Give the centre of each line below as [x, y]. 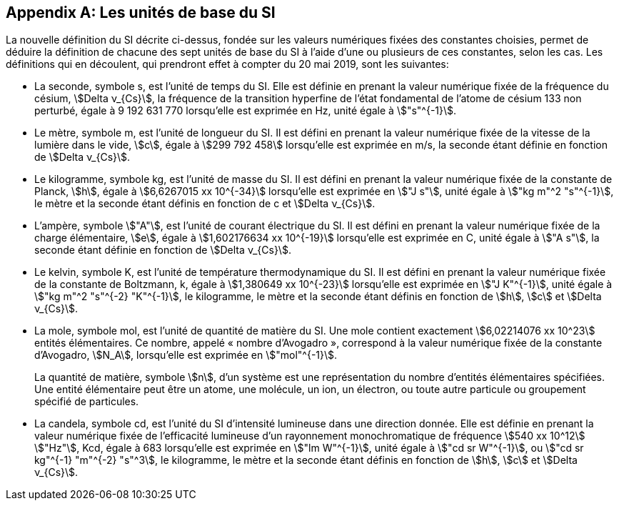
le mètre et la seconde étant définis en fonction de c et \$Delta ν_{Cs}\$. [205, 204]
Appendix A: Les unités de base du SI [141, 13]
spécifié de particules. [87, 402]
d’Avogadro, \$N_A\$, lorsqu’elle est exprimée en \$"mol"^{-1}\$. [186, 355]
